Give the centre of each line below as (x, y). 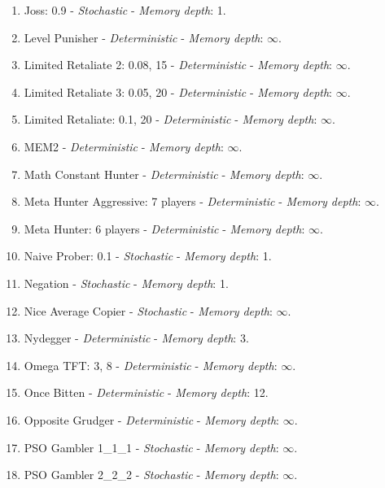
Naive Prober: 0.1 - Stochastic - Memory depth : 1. (148, 256)
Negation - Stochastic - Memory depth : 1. (126, 283)
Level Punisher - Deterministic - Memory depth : (144, 37)
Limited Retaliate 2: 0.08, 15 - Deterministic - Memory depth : (178, 65)
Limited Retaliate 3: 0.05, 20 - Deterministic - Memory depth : (178, 91)
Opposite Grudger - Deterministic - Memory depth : (151, 419)
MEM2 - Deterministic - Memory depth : (124, 146)
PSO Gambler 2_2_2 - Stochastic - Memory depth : (151, 475)
